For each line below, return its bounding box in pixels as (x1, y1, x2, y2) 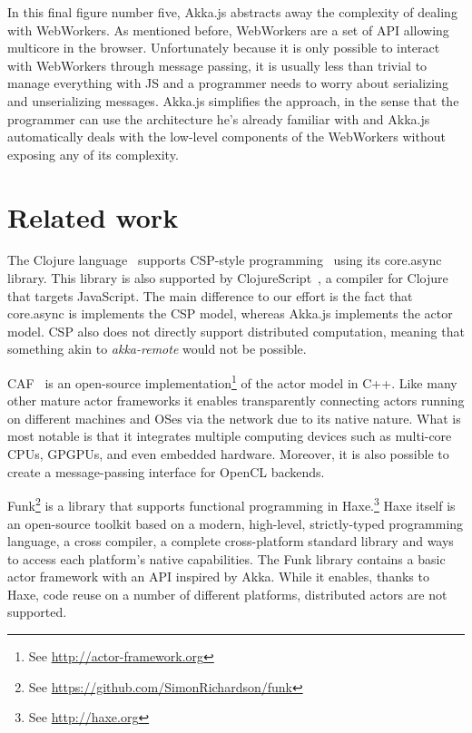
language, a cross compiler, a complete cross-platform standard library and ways (7, 532, 454, 551)
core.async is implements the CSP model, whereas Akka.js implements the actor (7, 304, 453, 323)
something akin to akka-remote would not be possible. (7, 339, 307, 358)
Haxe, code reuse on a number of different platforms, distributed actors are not (7, 584, 447, 603)
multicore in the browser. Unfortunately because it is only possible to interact (7, 38, 440, 57)
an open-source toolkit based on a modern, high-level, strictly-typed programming (7, 513, 464, 533)
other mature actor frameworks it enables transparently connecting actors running (7, 391, 465, 410)
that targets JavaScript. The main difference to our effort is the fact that (7, 286, 413, 305)
